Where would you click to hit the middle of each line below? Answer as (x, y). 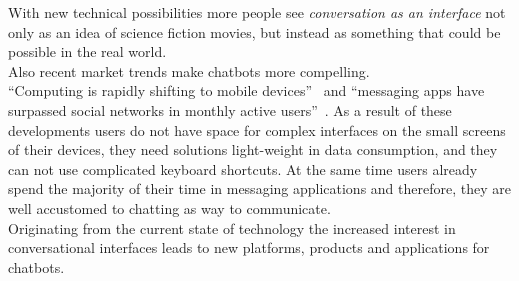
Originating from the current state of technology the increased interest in (232, 227)
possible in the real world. (87, 51)
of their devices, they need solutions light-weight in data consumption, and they (253, 149)
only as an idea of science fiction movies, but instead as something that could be (254, 31)
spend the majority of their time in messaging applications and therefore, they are (259, 188)
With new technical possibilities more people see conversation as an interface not (257, 12)
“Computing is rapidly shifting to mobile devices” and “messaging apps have (246, 90)
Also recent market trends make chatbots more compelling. (189, 70)
